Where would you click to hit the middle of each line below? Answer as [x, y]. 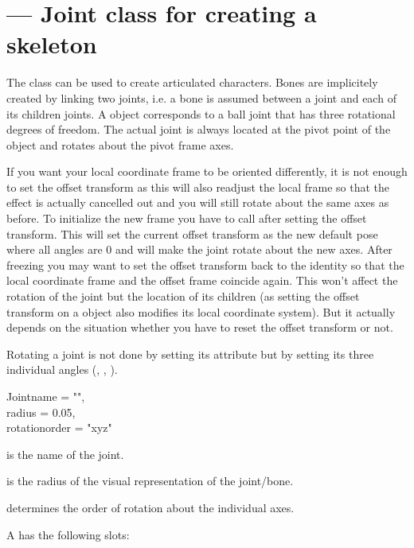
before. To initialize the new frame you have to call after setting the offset [187, 218]
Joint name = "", [46, 396]
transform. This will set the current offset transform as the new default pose [192, 233]
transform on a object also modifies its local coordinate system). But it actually [201, 311]
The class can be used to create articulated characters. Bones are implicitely [192, 82]
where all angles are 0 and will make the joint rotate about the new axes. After [199, 249]
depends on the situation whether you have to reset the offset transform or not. [200, 327]
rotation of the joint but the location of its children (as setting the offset [183, 296]
